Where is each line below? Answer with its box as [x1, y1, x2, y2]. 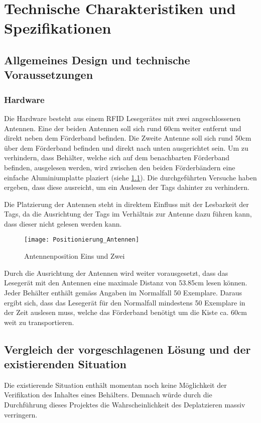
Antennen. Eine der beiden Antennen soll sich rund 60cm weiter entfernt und [4, 123, 241, 133]
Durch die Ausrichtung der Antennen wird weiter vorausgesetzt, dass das [4, 267, 228, 278]
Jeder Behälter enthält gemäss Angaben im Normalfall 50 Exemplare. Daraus [4, 287, 242, 297]
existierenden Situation [4, 356, 126, 372]
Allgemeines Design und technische [4, 52, 190, 67]
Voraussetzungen [4, 67, 93, 82]
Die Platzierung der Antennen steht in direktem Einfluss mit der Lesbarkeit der [4, 198, 249, 209]
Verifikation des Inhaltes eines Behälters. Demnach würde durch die [4, 389, 212, 400]
